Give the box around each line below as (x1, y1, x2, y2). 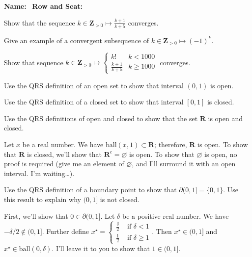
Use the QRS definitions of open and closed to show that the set (4, 113, 198, 123)
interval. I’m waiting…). (4, 168, 75, 178)
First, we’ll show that (4, 210, 68, 221)
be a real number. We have (22, 139, 104, 150)
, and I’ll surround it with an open (132, 158, 236, 169)
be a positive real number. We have (122, 210, 229, 221)
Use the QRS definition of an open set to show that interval (4, 80, 184, 90)
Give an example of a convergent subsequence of (4, 35, 149, 45)
